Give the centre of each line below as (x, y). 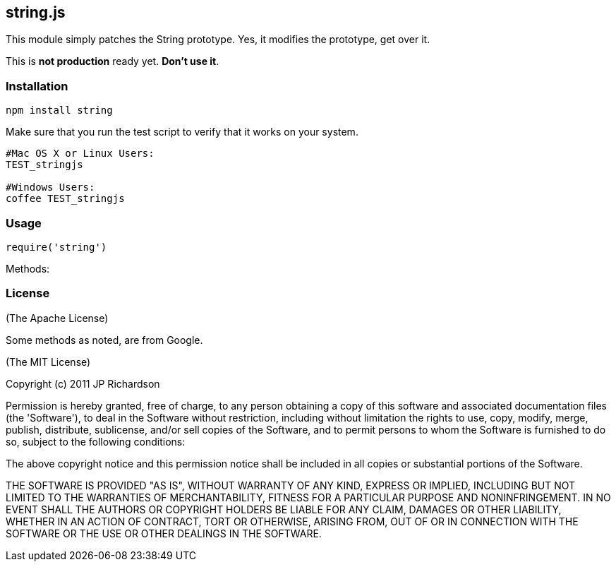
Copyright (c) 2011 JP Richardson (83, 383)
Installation (37, 86)
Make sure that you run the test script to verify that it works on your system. (182, 132)
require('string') (56, 247)
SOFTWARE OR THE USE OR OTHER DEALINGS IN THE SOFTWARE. (164, 533)
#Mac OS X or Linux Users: (80, 154)
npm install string (59, 111)
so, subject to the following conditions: (96, 441)
